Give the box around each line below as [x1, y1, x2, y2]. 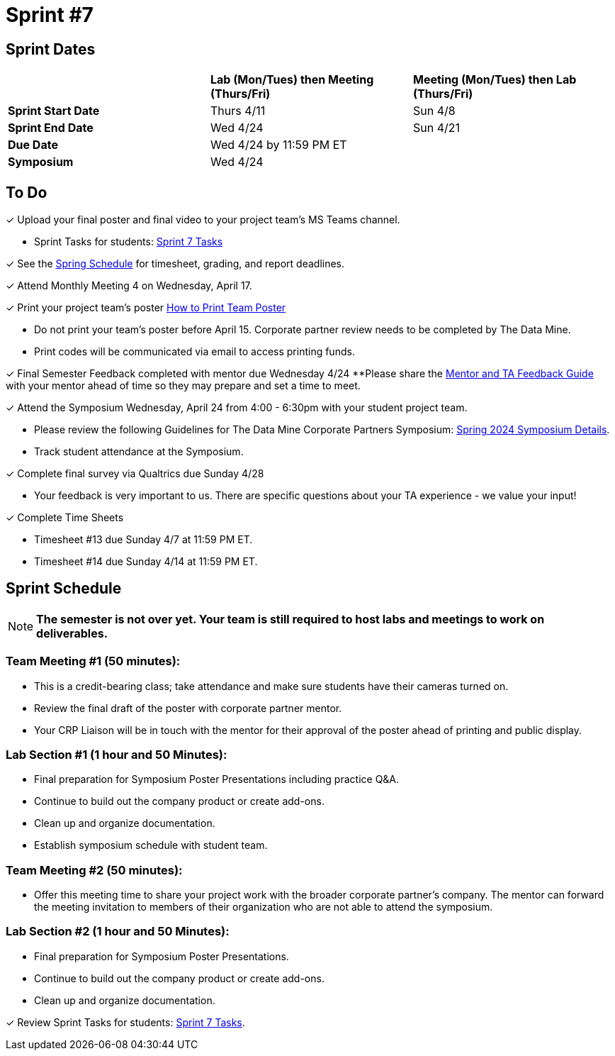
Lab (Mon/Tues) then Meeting [210, 72, 374, 87]
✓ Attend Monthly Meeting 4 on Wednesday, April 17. [6, 279, 252, 292]
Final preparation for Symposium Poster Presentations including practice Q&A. [34, 773, 400, 786]
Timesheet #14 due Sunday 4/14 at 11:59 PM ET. [34, 555, 258, 568]
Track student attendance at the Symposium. [34, 445, 244, 458]
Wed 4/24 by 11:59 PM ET [210, 138, 347, 152]
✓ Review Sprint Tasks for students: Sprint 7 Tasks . [6, 1016, 245, 1028]
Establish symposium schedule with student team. [34, 839, 268, 852]
